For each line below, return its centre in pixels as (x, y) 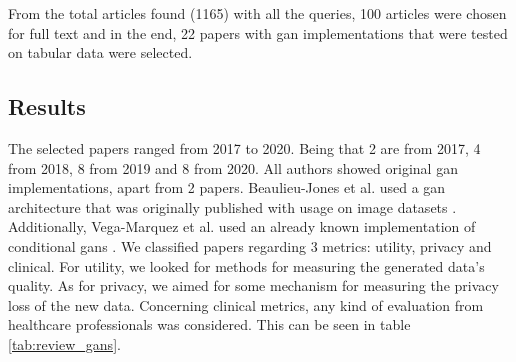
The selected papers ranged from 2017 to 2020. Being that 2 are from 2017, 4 (244, 147)
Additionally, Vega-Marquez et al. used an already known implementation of (242, 226)
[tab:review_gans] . (64, 343)
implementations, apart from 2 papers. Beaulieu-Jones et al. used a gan (227, 187)
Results (47, 106)
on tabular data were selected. (100, 52)
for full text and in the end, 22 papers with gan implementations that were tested (258, 32)
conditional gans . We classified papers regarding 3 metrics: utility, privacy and (250, 245)
